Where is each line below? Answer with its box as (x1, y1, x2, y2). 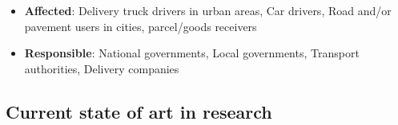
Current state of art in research (6, 99, 272, 123)
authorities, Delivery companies (24, 60, 179, 76)
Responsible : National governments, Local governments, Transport (24, 45, 360, 61)
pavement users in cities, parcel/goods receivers (24, 18, 257, 34)
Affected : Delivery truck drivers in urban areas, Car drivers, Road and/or (24, 2, 392, 18)
